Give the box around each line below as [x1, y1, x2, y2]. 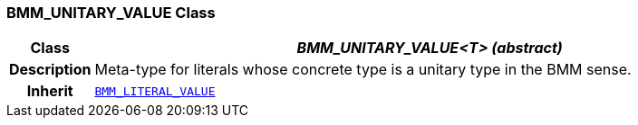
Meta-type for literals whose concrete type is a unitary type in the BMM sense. [94, 60, 632, 79]
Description [9, 60, 92, 79]
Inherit [26, 82, 73, 101]
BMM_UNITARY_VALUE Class [6, 4, 216, 22]
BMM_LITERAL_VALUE [94, 84, 216, 98]
